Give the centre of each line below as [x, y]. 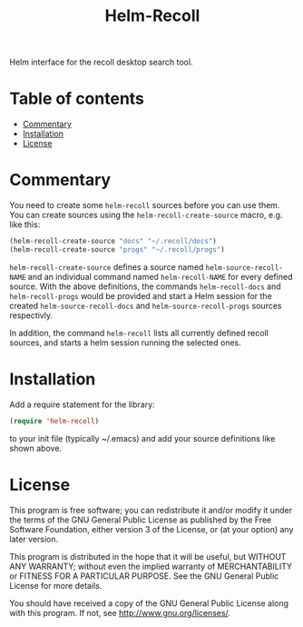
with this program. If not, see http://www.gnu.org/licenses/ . [120, 612]
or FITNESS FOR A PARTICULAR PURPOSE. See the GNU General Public [144, 576]
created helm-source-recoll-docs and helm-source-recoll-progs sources [146, 305]
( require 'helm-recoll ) [54, 421]
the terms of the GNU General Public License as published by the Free [141, 520]
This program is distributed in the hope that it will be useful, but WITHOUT [148, 556]
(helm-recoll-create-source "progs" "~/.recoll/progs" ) [117, 249]
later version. [34, 539]
